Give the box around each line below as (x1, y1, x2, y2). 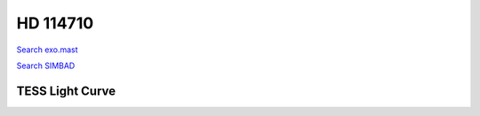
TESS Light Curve (16, 83, 116, 98)
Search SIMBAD (16, 60, 76, 71)
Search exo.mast (16, 44, 79, 55)
